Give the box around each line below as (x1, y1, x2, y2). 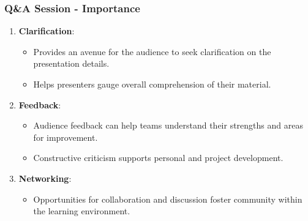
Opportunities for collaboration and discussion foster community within (33, 192, 302, 205)
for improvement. (33, 130, 98, 143)
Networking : (18, 171, 72, 184)
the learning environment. (33, 204, 130, 217)
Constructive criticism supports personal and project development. (33, 151, 284, 164)
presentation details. (33, 57, 110, 70)
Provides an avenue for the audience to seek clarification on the (33, 45, 271, 58)
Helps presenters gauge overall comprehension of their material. (33, 78, 271, 90)
